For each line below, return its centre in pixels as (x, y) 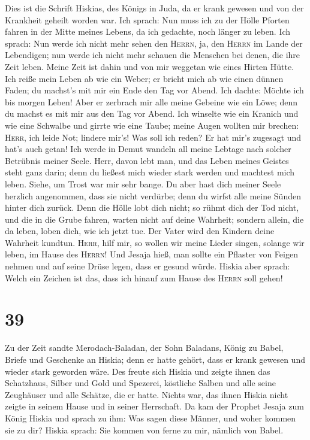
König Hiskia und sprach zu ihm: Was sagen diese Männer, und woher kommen (151, 418)
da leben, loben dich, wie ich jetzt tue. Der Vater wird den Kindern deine (140, 231)
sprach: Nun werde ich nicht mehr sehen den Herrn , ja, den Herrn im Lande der (154, 43)
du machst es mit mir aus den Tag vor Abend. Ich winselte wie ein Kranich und (152, 113)
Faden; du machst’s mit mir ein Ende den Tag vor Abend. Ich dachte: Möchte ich (154, 90)
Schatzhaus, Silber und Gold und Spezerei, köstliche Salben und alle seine (140, 383)
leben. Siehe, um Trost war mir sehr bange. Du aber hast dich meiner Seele (143, 183)
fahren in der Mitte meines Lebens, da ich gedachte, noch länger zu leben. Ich (148, 31)
